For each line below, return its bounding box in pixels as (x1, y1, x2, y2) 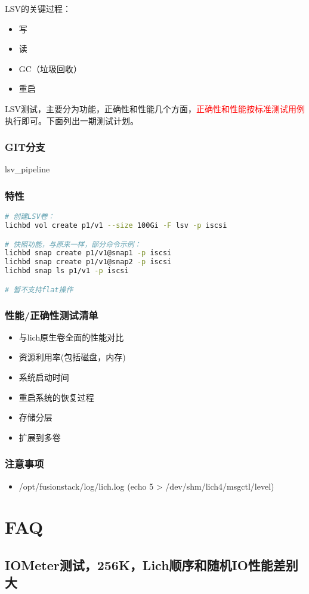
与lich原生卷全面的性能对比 (18, 330, 124, 343)
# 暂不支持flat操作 (5, 285, 73, 294)
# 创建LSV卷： (5, 212, 55, 221)
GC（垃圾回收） (18, 62, 82, 75)
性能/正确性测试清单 (5, 307, 98, 322)
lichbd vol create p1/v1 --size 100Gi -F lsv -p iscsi (5, 221, 227, 230)
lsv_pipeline (5, 163, 50, 175)
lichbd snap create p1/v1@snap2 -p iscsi (5, 258, 172, 267)
